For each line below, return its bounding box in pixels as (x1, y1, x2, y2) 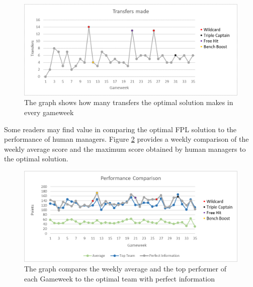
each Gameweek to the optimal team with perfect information (24, 273, 215, 284)
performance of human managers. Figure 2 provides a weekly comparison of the (4, 134, 249, 144)
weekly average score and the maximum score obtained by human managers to (4, 143, 246, 154)
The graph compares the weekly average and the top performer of (24, 263, 227, 274)
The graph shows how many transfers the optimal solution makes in (24, 97, 233, 108)
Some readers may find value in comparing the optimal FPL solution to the (4, 124, 237, 134)
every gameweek (24, 107, 74, 117)
